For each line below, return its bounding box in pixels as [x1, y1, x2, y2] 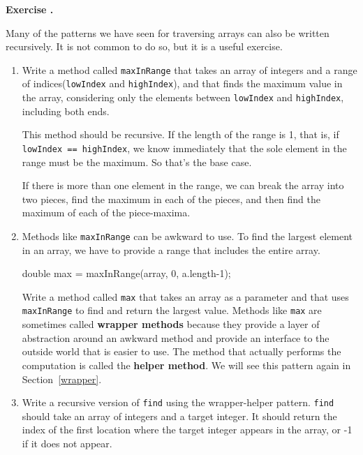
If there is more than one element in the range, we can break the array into [22, 178, 344, 193]
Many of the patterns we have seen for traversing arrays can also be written [6, 25, 329, 40]
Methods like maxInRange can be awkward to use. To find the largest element [22, 228, 353, 243]
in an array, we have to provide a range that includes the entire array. [22, 242, 320, 257]
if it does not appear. [22, 435, 112, 450]
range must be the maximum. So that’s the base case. [22, 154, 252, 169]
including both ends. [22, 103, 110, 118]
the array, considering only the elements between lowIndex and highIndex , [22, 90, 344, 105]
